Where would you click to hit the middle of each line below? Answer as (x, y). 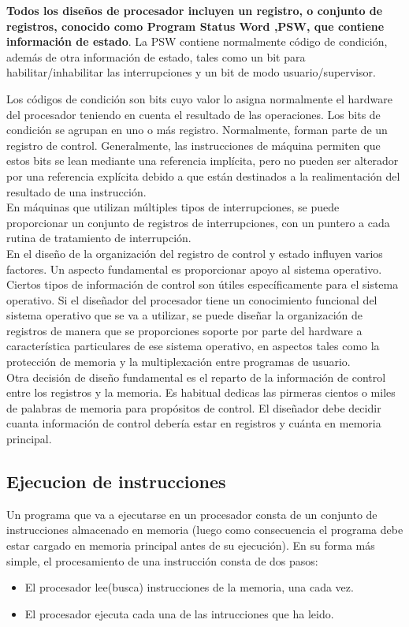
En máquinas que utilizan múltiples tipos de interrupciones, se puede (173, 207)
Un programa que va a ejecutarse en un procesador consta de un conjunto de (192, 514)
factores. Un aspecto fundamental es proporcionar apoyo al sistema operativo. (194, 269)
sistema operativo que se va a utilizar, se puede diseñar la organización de (185, 315)
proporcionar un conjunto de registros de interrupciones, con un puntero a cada (198, 222)
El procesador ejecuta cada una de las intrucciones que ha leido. (179, 613)
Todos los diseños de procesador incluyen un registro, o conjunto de (195, 10)
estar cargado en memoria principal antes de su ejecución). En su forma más (191, 545)
